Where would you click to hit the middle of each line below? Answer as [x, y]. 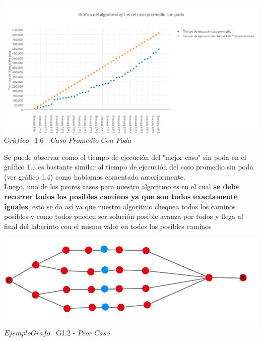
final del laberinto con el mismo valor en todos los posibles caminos [108, 226]
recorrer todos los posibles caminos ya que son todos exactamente [121, 196]
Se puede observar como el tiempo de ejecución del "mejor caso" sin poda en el [125, 157]
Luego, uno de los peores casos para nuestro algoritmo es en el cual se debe [122, 186]
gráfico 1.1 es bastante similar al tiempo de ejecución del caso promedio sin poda [129, 167]
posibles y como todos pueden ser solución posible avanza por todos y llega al [124, 216]
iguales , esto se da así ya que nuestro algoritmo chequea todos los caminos [120, 206]
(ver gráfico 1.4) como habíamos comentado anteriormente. [95, 176]
